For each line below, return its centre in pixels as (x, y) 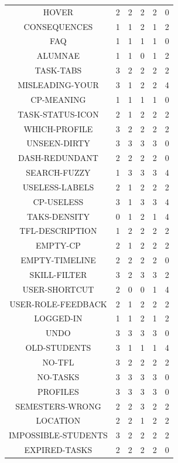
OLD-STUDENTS (58, 348)
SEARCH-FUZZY (58, 172)
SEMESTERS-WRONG (58, 406)
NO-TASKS (58, 376)
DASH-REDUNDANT (58, 158)
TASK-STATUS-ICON (58, 114)
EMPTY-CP (58, 245)
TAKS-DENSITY (58, 216)
